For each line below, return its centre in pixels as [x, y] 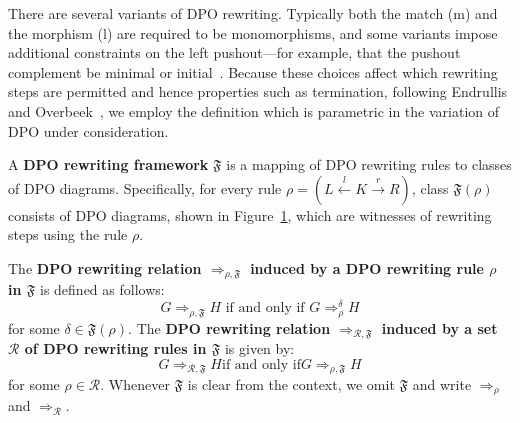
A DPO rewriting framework [108, 164]
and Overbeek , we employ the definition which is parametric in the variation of [254, 110]
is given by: [259, 347]
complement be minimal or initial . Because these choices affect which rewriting [253, 71]
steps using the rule [68, 234]
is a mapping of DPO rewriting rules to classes [369, 164]
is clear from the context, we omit [291, 384]
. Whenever [135, 384]
